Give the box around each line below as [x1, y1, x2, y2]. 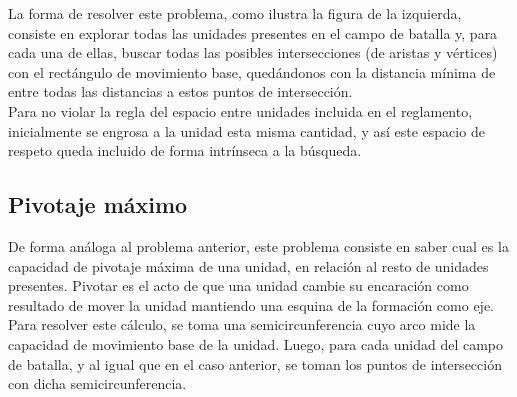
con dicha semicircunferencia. [8, 373, 187, 394]
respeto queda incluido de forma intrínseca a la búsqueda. [8, 140, 362, 161]
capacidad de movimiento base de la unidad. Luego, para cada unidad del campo [8, 333, 503, 354]
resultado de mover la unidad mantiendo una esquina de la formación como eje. [8, 294, 494, 315]
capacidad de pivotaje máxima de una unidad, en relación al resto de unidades [8, 255, 489, 276]
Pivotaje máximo [8, 189, 188, 220]
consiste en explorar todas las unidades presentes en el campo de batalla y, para [8, 22, 498, 43]
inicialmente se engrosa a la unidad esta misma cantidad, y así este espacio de [8, 120, 485, 141]
